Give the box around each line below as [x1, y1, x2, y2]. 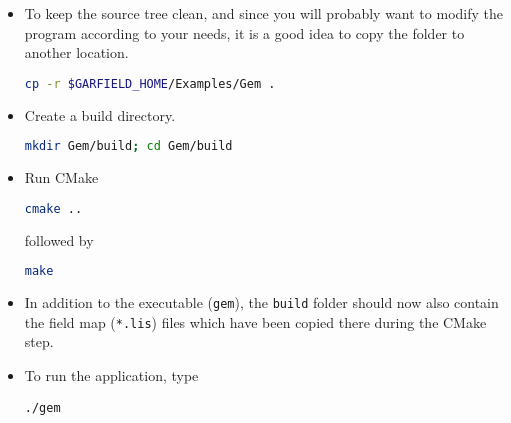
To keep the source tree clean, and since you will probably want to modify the [24, 3, 503, 23]
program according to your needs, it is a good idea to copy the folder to [24, 22, 465, 43]
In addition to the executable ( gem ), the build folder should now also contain [24, 292, 499, 313]
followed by [24, 229, 94, 250]
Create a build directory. [24, 104, 176, 125]
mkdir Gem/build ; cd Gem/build [24, 139, 233, 154]
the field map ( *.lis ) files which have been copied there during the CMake [24, 311, 487, 332]
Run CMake [24, 167, 99, 188]
